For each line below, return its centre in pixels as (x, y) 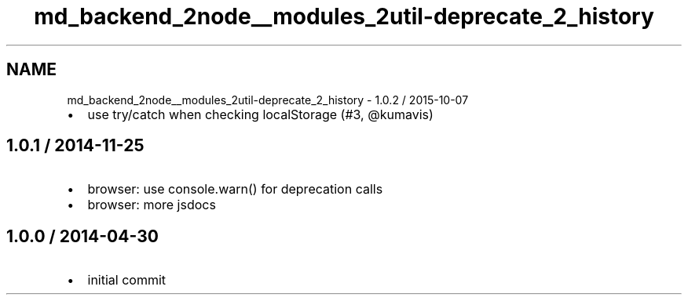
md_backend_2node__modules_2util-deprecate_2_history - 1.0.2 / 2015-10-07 (268, 100)
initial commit (127, 280)
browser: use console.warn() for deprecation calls (235, 189)
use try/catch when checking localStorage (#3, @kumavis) (260, 114)
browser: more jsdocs (152, 205)
